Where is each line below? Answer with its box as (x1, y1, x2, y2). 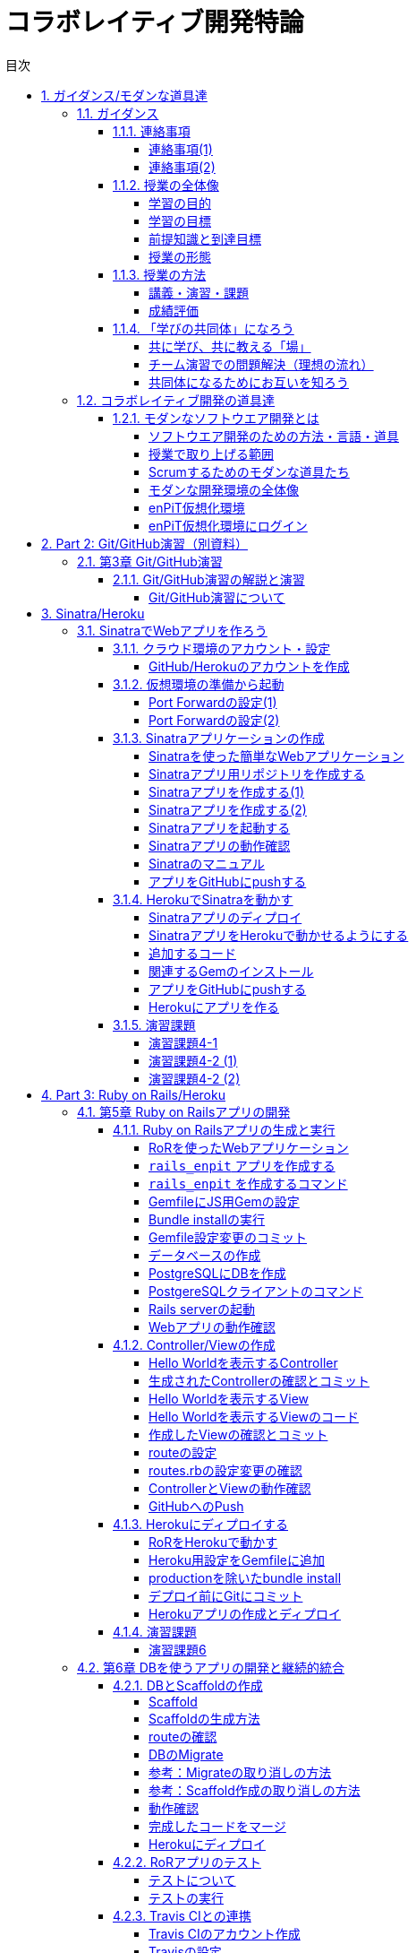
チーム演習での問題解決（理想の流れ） (149, 356, 374, 372)
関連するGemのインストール (149, 963, 314, 979)
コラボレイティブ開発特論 (5, 7, 304, 38)
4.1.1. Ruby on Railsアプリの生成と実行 (113, 1121, 335, 1137)
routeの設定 (149, 1444, 217, 1460)
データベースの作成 (149, 1247, 261, 1263)
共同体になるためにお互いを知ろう (149, 374, 349, 390)
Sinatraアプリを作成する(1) (149, 783, 305, 799)
